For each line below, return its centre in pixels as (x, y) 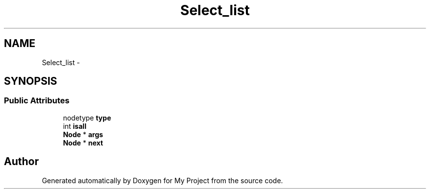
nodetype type (87, 118)
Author (21, 162)
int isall (75, 126)
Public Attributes (37, 101)
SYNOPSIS (31, 81)
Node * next (83, 143)
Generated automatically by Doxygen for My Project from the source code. (162, 180)
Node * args (83, 134)
